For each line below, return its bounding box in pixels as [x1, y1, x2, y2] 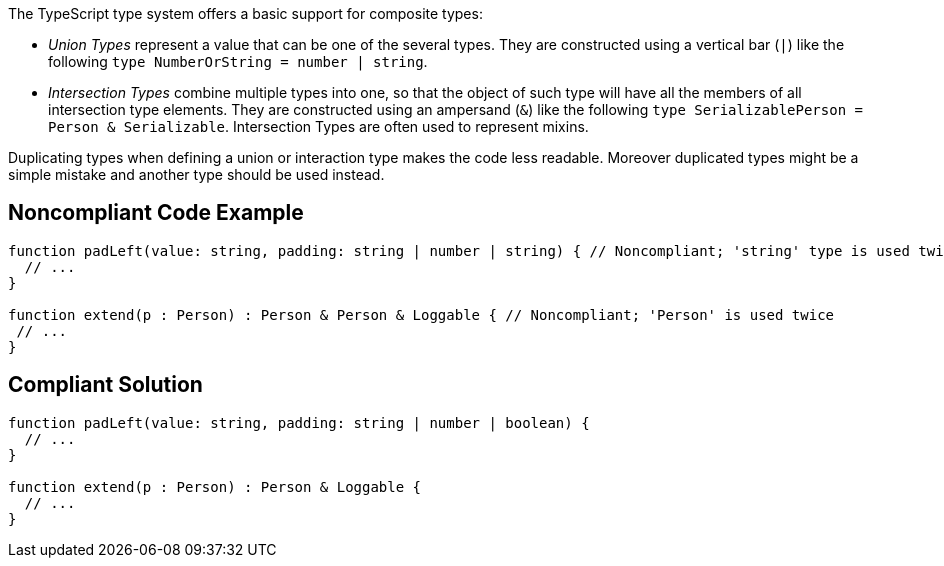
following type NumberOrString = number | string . [48, 53, 428, 70]
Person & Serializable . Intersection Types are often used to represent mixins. [48, 118, 589, 135]
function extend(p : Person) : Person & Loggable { [8, 478, 422, 495]
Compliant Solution [8, 372, 203, 398]
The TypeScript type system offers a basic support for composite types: [8, 5, 483, 22]
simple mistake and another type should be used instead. [8, 166, 385, 183]
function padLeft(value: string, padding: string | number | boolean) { [8, 414, 590, 431]
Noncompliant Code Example [8, 200, 304, 226]
